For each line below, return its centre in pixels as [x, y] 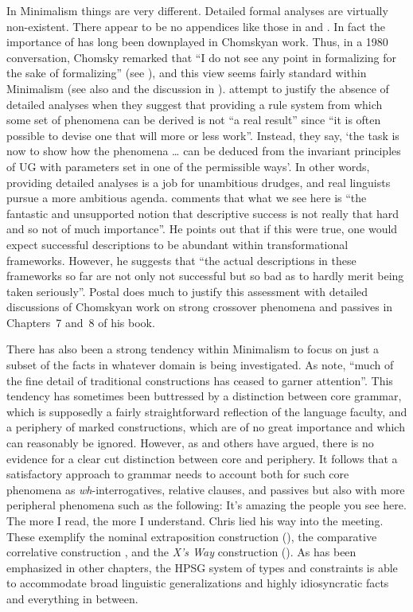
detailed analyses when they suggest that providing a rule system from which [195, 104]
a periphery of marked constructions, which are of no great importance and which [206, 427]
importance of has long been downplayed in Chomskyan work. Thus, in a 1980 [197, 42]
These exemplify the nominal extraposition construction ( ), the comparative [192, 536]
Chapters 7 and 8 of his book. [81, 322]
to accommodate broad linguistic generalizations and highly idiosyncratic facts [198, 583]
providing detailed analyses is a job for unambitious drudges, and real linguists [199, 182]
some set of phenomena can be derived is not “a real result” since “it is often [194, 120]
